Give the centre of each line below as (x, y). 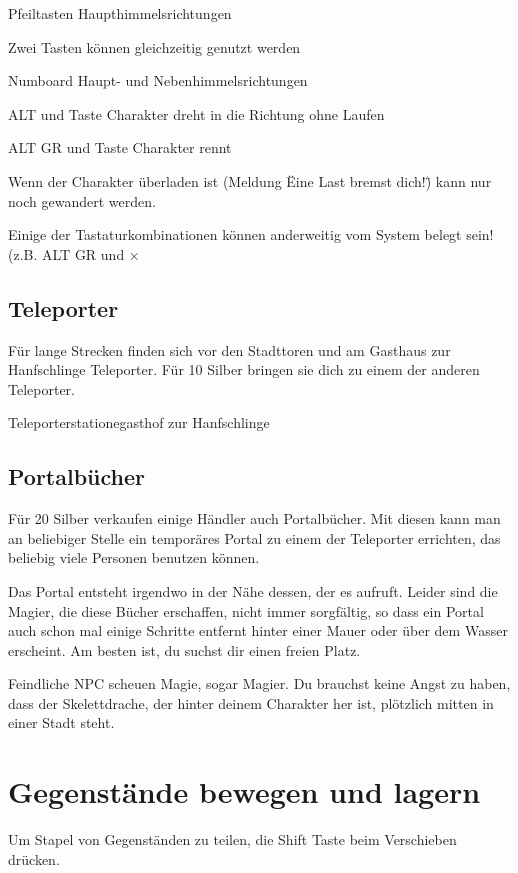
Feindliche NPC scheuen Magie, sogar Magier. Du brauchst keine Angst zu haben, (259, 683)
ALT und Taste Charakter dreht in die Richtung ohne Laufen (196, 113)
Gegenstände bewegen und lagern (244, 791)
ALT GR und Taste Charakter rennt (120, 147)
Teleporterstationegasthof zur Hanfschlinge (139, 422)
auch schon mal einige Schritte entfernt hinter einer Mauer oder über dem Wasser (258, 630)
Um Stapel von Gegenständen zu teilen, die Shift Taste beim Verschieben (232, 839)
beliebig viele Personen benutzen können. (134, 557)
